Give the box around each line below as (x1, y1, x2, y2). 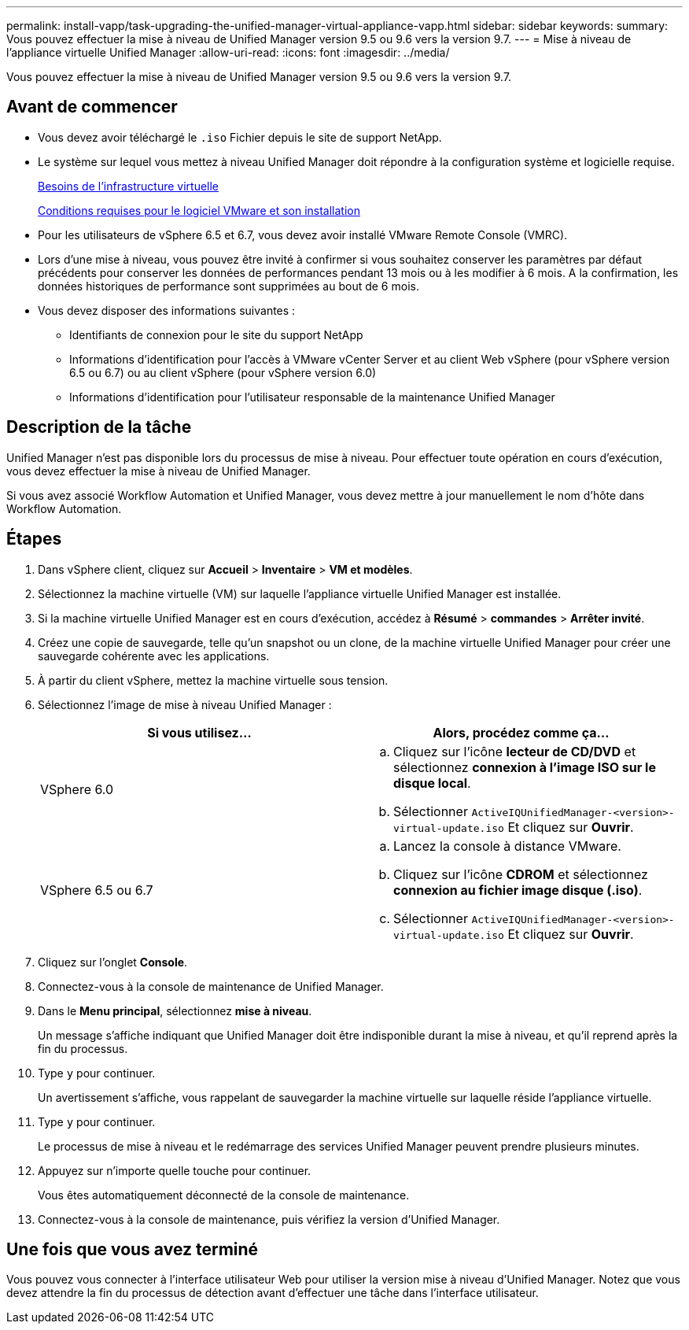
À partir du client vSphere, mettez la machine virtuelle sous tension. (38, 673, 389, 687)
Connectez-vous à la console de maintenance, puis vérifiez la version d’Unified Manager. (38, 1212, 500, 1226)
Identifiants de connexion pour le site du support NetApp (69, 327, 363, 342)
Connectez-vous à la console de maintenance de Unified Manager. (38, 979, 384, 993)
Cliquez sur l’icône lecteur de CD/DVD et (393, 743, 636, 759)
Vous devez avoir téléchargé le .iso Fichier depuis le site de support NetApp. (38, 130, 442, 144)
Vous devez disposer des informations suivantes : (38, 303, 296, 317)
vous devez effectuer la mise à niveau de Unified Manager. (6, 464, 311, 478)
